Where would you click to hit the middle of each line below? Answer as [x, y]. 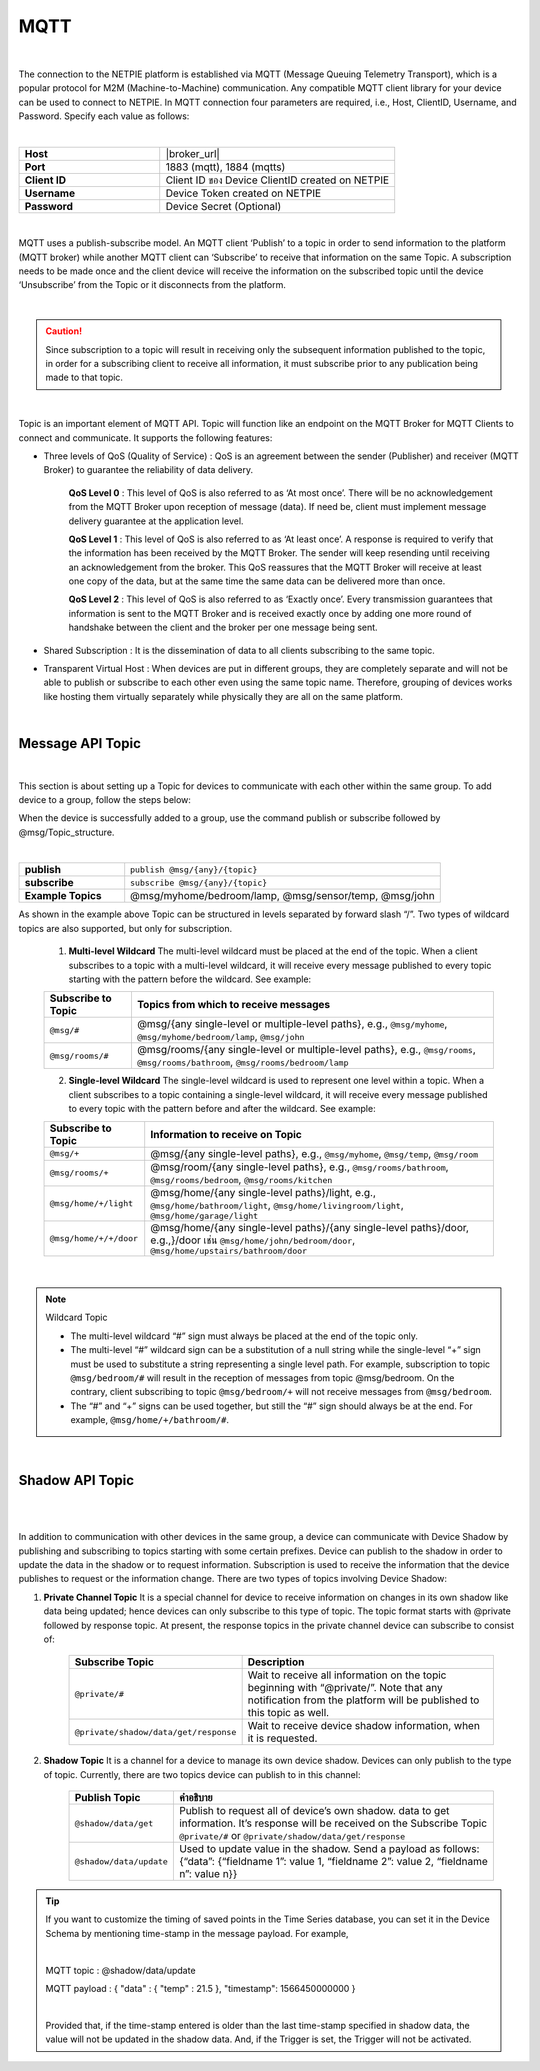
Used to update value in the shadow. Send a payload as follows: [329, 1849]
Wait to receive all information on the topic [347, 1675]
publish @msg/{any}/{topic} [194, 869]
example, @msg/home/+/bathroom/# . [150, 1420]
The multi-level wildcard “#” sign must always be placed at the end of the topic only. [244, 1336]
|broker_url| [192, 153]
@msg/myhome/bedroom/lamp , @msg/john [220, 1037]
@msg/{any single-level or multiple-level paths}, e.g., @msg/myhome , [292, 1024]
